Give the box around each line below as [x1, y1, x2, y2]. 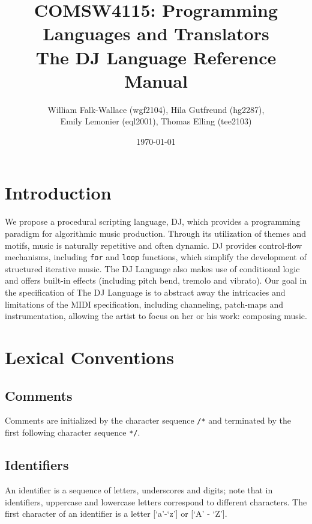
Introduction [5, 180, 112, 205]
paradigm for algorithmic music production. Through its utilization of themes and [5, 227, 307, 239]
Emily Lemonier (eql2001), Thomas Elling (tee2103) [60, 115, 252, 127]
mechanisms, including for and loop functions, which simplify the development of [5, 251, 307, 263]
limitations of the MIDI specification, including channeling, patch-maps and [5, 297, 284, 310]
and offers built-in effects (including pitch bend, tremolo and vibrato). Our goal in [5, 274, 307, 287]
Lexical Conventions [5, 345, 175, 369]
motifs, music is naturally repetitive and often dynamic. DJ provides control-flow [5, 239, 302, 251]
